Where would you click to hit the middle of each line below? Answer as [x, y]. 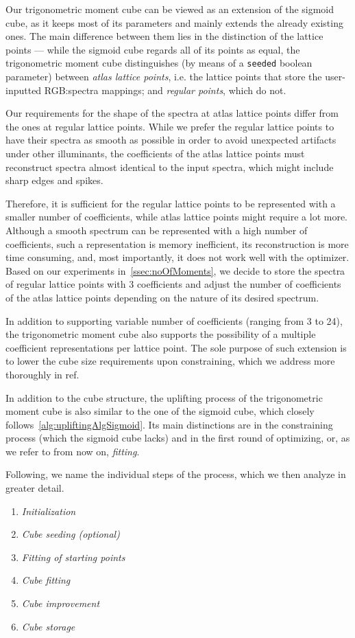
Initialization [49, 511]
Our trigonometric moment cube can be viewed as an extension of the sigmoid [170, 9]
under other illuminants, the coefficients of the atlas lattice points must [155, 153]
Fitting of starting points [73, 557]
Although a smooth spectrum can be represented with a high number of [157, 230]
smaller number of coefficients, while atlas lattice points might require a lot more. [177, 217]
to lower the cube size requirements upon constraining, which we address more [170, 361]
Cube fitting [46, 580]
